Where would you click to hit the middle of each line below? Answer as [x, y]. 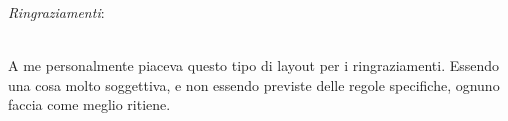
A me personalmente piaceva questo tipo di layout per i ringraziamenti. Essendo [254, 65]
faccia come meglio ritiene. [89, 104]
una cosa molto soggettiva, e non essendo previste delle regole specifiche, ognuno [254, 84]
